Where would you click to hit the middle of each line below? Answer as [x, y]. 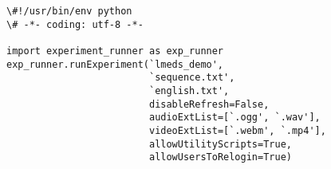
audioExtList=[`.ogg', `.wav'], [234, 118]
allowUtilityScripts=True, [220, 144]
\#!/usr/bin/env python [69, 11]
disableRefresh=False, [209, 104]
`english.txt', [189, 90]
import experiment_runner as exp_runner [115, 51]
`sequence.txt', [192, 78]
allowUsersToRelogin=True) [220, 157]
